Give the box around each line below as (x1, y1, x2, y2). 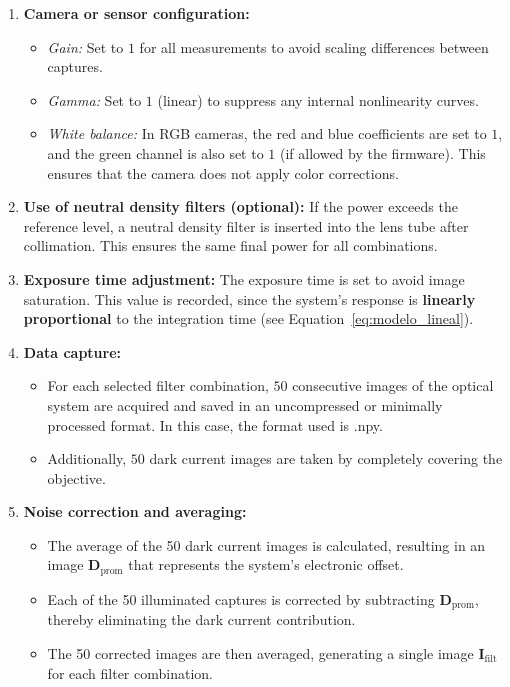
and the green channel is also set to (47, 142, 264, 163)
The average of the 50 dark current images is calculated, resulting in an (47, 534, 486, 555)
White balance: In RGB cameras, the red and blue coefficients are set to (47, 123, 487, 144)
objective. (47, 467, 106, 488)
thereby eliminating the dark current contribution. (47, 609, 356, 630)
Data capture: (23, 341, 122, 362)
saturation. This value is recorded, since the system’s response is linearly (23, 288, 476, 309)
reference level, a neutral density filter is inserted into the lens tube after (23, 215, 469, 236)
